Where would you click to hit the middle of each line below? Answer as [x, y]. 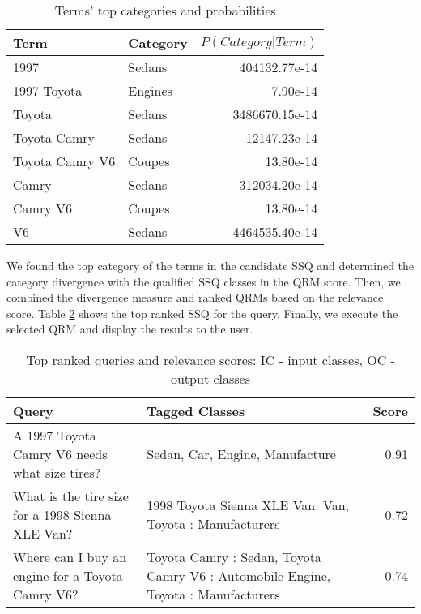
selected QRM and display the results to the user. [130, 329]
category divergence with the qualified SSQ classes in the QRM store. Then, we [204, 281]
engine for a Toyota [68, 575]
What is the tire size [71, 496]
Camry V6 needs [60, 453]
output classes [210, 378]
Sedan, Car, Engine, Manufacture [241, 453]
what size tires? [57, 472]
